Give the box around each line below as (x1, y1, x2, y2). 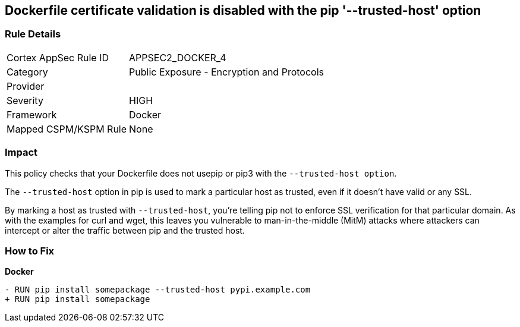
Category (7, 65, 48, 78)
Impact (5, 146, 38, 159)
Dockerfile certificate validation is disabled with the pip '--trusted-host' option (5, 3, 481, 18)
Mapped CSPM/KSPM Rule (7, 122, 127, 135)
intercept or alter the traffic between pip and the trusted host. (5, 225, 245, 235)
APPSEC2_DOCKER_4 (129, 51, 226, 64)
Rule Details (5, 28, 61, 40)
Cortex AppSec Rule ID (7, 51, 109, 64)
